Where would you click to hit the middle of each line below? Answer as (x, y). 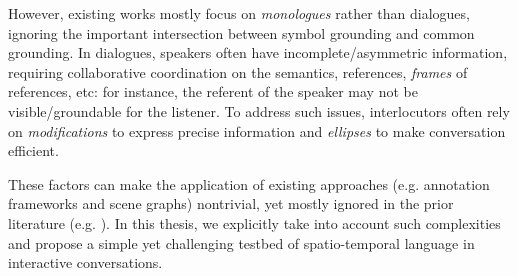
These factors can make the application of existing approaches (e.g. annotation (249, 183)
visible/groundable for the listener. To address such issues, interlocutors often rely (259, 110)
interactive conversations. (85, 262)
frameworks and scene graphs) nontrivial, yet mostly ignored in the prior (231, 203)
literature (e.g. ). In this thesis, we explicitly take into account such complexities (254, 222)
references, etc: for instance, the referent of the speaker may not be (213, 91)
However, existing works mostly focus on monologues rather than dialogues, (239, 13)
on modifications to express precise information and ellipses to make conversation (257, 130)
